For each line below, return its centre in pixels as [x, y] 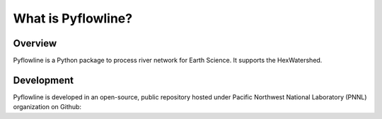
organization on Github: [47, 107]
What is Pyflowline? [73, 18]
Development [44, 80]
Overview [35, 43]
